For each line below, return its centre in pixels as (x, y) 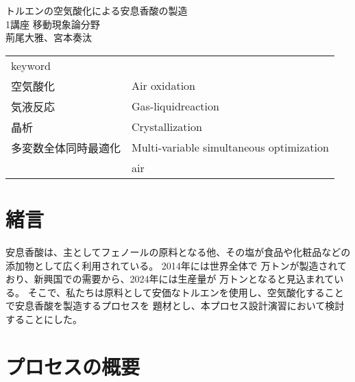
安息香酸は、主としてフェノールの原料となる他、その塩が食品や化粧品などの (178, 251)
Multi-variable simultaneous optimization (230, 147)
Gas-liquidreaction (175, 106)
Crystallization (167, 127)
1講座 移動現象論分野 (53, 24)
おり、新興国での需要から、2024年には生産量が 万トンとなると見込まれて (170, 279)
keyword (31, 65)
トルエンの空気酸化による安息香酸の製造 (97, 10)
